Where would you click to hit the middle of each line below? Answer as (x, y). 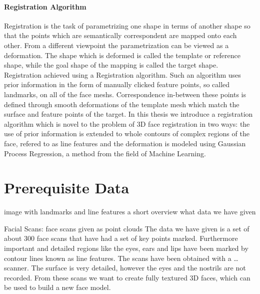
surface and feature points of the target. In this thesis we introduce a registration (128, 114)
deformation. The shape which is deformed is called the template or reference (122, 55)
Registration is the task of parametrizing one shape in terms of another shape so (127, 25)
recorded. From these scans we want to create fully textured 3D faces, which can (127, 277)
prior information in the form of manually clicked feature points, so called (117, 84)
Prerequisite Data (67, 188)
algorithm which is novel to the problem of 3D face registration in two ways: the (127, 123)
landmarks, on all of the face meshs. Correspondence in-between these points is (125, 94)
